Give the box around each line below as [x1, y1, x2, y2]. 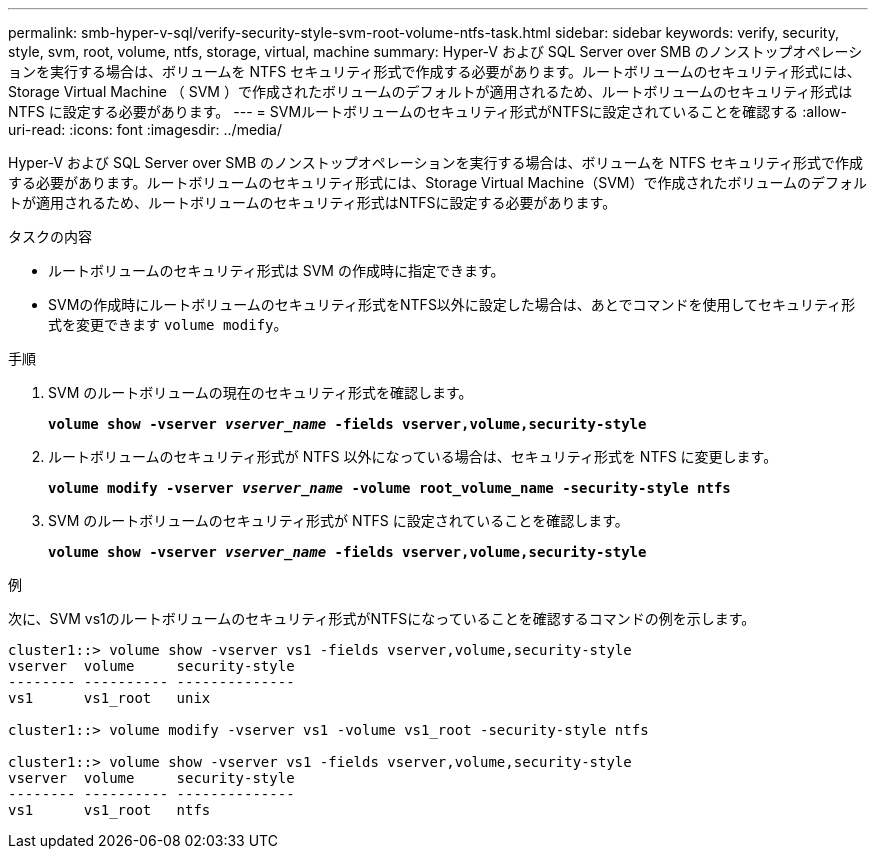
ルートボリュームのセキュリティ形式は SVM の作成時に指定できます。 [48, 262, 505, 279]
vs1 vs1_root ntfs [8, 802, 211, 818]
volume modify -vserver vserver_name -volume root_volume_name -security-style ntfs [48, 480, 731, 496]
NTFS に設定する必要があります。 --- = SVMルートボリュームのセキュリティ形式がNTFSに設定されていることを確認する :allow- [8, 103, 847, 120]
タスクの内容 [8, 228, 92, 245]
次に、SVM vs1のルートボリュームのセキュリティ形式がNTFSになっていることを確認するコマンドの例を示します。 [8, 610, 756, 627]
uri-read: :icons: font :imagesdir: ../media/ [8, 121, 282, 138]
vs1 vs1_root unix [8, 690, 211, 706]
